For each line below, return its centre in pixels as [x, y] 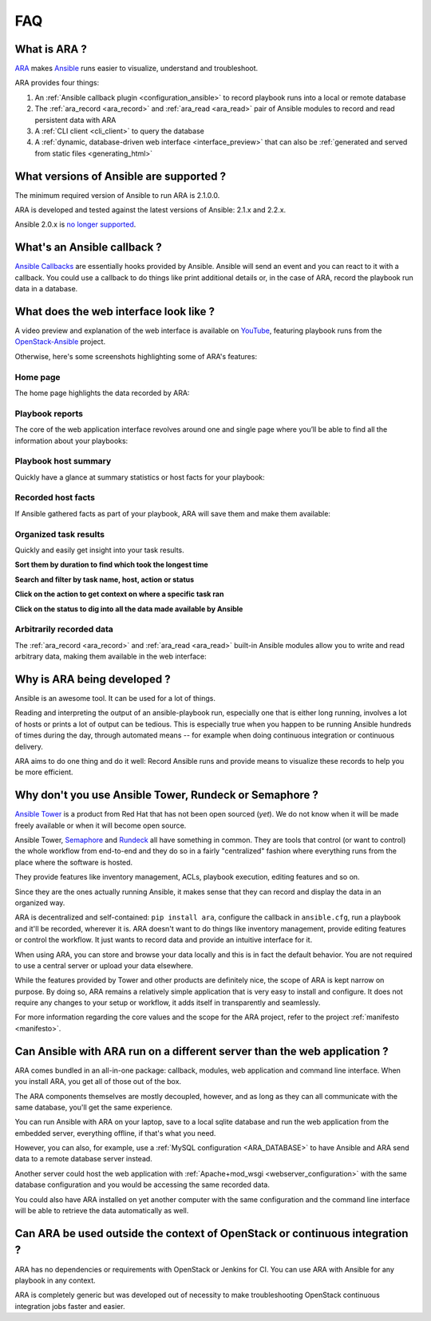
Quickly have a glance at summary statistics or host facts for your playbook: [140, 477]
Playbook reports [49, 413]
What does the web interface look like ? [115, 311]
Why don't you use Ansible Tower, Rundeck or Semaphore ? [167, 795]
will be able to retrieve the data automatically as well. [102, 1211]
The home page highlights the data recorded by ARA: [102, 393]
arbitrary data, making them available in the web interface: [111, 657]
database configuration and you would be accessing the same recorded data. [142, 1185]
